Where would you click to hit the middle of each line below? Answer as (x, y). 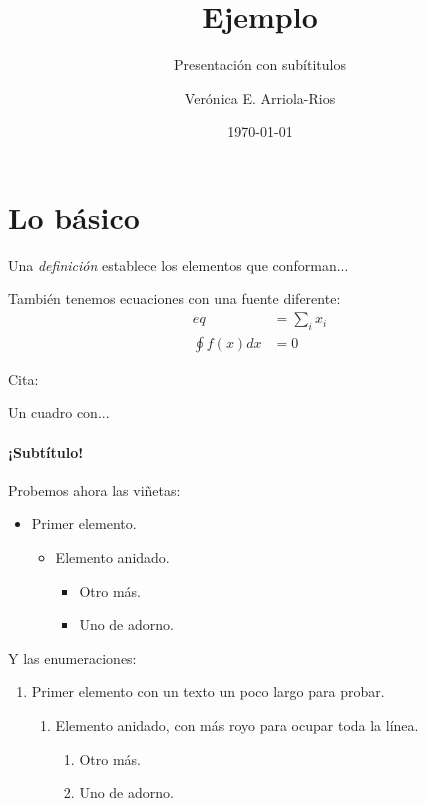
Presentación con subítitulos (260, 64)
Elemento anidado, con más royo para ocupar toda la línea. (237, 725)
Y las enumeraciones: (72, 657)
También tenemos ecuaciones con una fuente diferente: (174, 298)
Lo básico (74, 216)
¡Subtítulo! (46, 451)
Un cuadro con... (59, 412)
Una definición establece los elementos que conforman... (178, 264)
